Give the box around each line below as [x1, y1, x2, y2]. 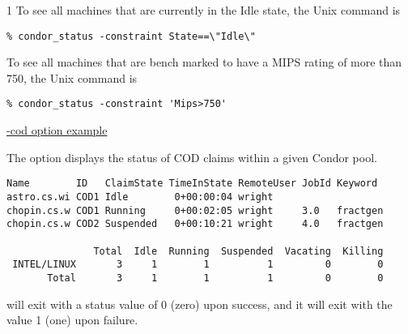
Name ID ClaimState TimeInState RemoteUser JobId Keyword [6, 178, 378, 190]
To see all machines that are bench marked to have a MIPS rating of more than [6, 54, 402, 71]
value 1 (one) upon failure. [6, 311, 138, 328]
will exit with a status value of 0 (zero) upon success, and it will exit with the [6, 295, 393, 312]
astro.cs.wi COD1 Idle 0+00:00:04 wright [6, 191, 274, 203]
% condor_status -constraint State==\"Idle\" [6, 30, 256, 42]
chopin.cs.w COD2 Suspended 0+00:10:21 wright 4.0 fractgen [6, 218, 384, 230]
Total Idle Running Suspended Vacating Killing [93, 245, 384, 257]
